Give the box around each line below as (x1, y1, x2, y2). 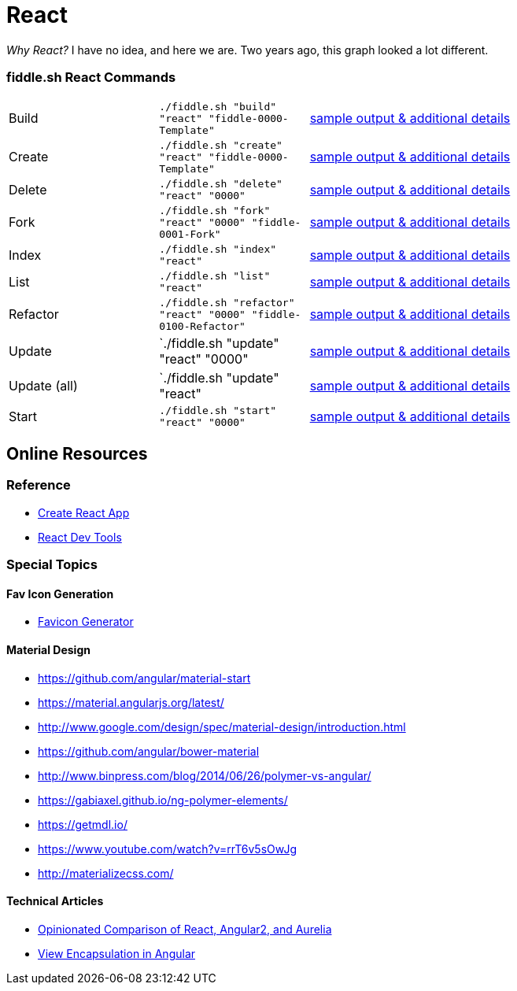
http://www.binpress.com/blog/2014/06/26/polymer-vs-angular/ (38, 768, 371, 782)
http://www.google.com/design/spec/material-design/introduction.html (38, 719, 406, 734)
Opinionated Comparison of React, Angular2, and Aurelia (38, 922, 332, 936)
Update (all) (9, 377, 78, 394)
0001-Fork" (159, 227, 221, 240)
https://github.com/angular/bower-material (38, 744, 260, 758)
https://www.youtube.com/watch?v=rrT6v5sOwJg (38, 841, 297, 856)
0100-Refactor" (159, 320, 246, 332)
